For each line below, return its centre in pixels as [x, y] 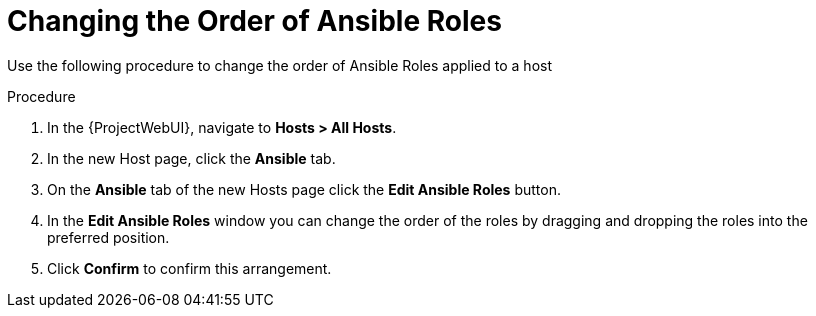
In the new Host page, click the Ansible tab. [191, 158]
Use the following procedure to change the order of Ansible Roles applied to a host [279, 65]
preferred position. [108, 237]
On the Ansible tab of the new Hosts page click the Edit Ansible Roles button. [304, 189]
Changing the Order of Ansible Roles [254, 21]
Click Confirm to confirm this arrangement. [189, 268]
